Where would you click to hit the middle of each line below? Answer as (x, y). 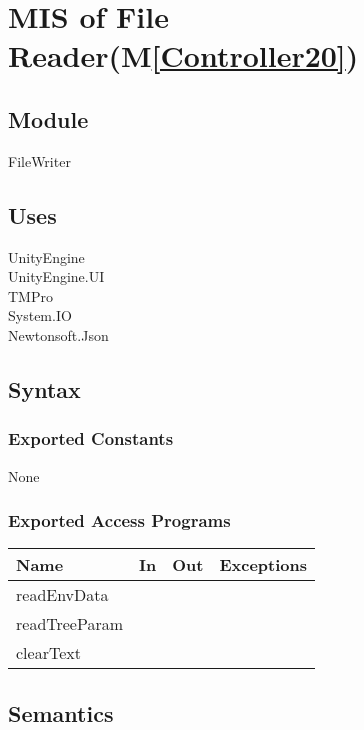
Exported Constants (91, 438)
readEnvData (62, 595)
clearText (48, 653)
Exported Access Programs (119, 520)
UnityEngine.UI (56, 276)
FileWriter (39, 160)
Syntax (44, 388)
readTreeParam (70, 624)
